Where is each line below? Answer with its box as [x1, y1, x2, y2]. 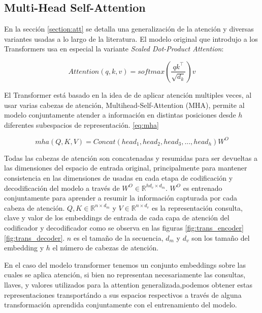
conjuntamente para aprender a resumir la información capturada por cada [4, 192, 237, 203]
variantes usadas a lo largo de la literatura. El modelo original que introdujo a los [4, 33, 258, 44]
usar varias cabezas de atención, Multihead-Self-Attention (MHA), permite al [4, 99, 245, 110]
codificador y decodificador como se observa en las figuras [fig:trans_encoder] [4, 222, 244, 233]
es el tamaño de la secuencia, [73, 232, 163, 243]
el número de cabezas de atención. [52, 242, 159, 253]
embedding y [4, 242, 44, 253]
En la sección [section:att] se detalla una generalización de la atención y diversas [4, 23, 254, 34]
